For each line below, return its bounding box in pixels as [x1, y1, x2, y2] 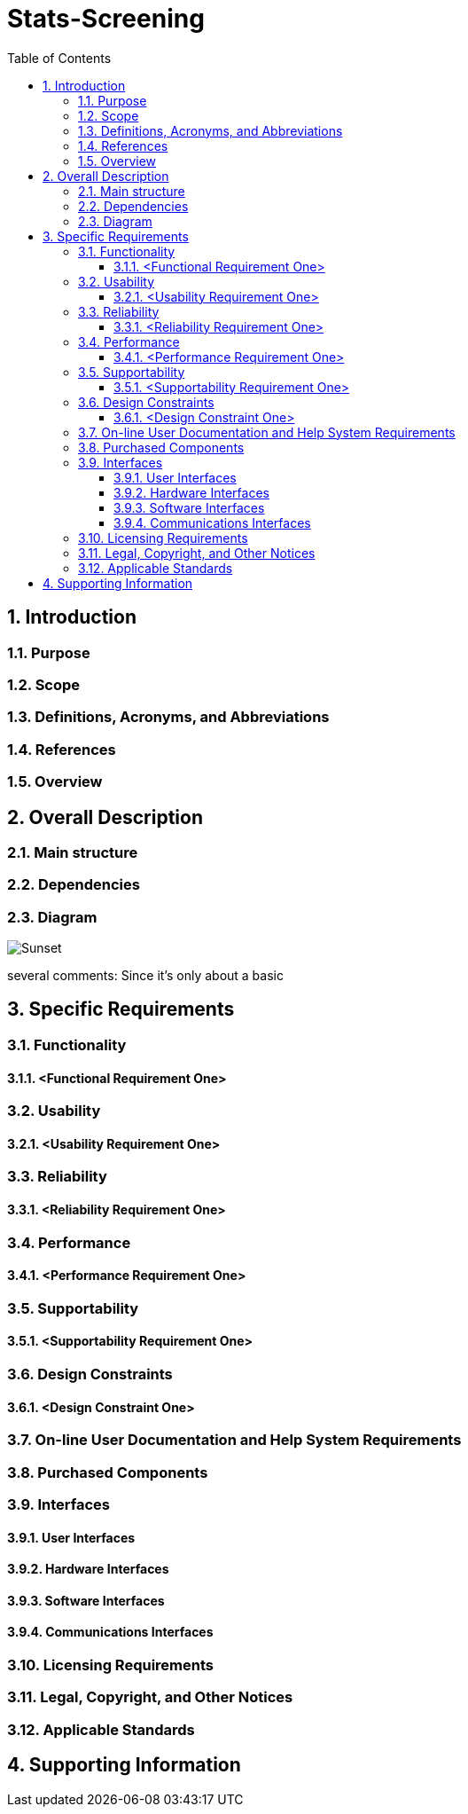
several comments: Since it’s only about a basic [7, 968, 284, 984]
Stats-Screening [7, 4, 205, 34]
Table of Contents [7, 50, 112, 66]
